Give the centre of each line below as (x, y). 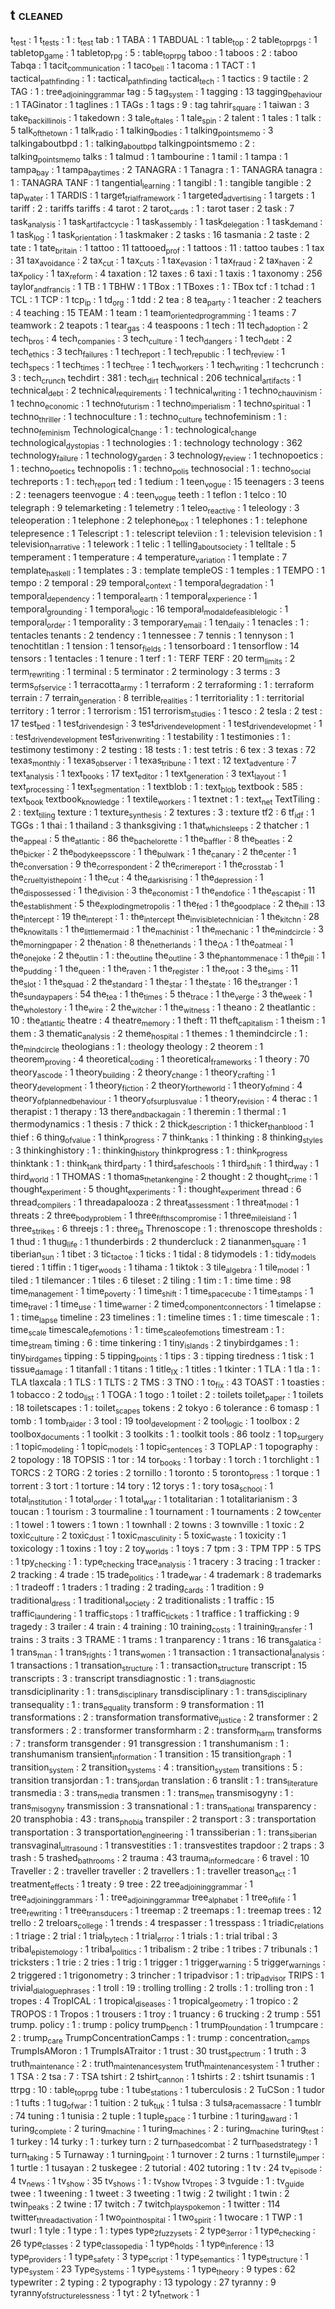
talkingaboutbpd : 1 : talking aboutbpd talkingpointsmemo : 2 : (133, 145)
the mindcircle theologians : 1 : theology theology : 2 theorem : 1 (137, 1047)
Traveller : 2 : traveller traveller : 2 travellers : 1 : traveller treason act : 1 (153, 1872)
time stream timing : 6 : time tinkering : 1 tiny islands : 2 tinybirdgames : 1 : (154, 1344)
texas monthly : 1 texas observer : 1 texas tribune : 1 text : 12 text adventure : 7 (153, 761)
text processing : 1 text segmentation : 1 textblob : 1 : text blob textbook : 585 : (156, 787)
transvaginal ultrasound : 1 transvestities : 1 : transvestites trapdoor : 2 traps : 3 (167, 1846)
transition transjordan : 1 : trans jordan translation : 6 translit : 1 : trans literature (164, 1781)
